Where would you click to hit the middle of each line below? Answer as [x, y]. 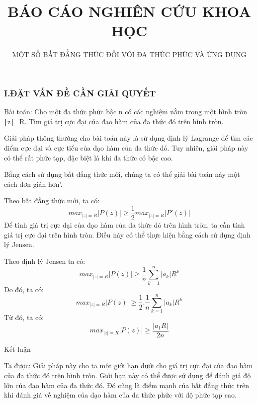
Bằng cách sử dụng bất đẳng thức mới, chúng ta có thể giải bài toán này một [122, 174]
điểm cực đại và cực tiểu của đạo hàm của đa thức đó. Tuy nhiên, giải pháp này [126, 147]
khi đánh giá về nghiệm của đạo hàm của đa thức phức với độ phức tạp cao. [120, 395]
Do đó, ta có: [24, 289]
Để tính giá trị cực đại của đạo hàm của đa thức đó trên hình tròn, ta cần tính [125, 225]
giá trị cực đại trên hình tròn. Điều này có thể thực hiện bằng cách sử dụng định [127, 234]
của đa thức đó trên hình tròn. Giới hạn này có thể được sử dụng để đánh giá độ [128, 375]
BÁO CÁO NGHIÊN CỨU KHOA [129, 11]
